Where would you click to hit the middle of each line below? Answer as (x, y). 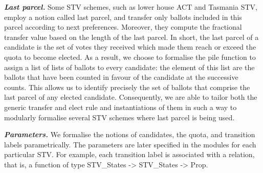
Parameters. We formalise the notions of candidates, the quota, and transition (130, 134)
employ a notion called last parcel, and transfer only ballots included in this (123, 17)
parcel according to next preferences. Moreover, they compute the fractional (123, 27)
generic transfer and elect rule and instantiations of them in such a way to (120, 107)
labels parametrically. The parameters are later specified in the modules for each (130, 144)
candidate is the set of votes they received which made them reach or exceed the (130, 47)
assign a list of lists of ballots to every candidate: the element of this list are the (129, 67)
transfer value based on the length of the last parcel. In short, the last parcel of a (131, 37)
